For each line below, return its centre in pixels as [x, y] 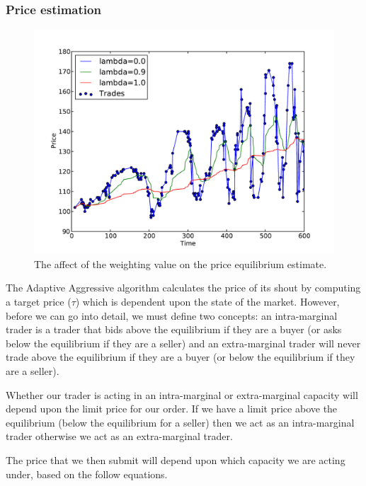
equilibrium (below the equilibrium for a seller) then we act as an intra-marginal [180, 422]
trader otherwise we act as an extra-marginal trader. [119, 436]
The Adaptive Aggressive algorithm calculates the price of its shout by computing [183, 288]
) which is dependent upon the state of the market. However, [207, 301]
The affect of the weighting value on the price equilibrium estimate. [181, 264]
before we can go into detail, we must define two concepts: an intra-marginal [172, 315]
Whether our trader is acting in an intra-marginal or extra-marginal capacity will [182, 394]
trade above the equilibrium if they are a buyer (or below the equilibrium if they [181, 357]
